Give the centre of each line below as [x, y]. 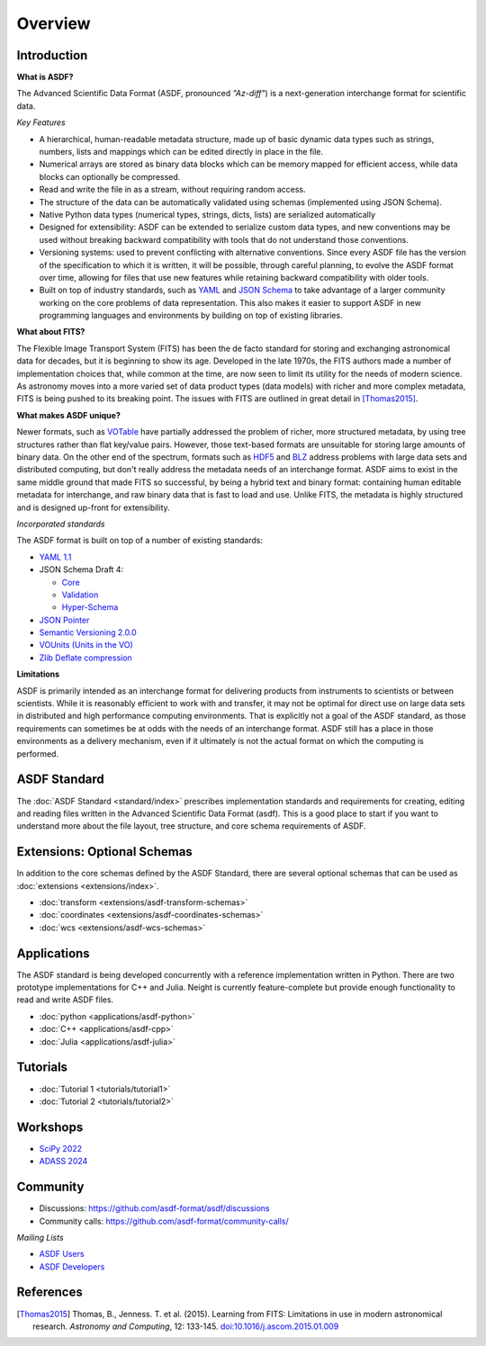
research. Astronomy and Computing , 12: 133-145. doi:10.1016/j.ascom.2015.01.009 [186, 1326]
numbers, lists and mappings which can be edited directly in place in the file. [181, 152]
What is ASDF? [45, 77]
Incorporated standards [61, 524]
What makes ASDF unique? [69, 415]
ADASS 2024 [63, 1162]
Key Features [41, 122]
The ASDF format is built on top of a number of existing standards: [139, 541]
